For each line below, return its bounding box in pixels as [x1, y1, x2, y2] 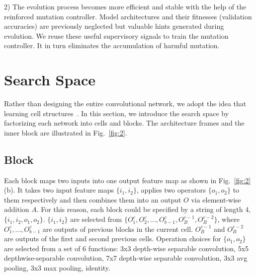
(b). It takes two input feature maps [4, 185, 114, 195]
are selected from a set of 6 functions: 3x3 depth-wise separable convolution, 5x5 [4, 243, 249, 253]
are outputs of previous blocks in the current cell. [42, 223, 193, 234]
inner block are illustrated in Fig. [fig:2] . [4, 127, 127, 138]
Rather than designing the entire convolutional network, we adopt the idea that [4, 98, 247, 109]
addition [4, 204, 29, 214]
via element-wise [191, 194, 241, 205]
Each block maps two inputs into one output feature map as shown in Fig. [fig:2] [4, 175, 251, 185]
